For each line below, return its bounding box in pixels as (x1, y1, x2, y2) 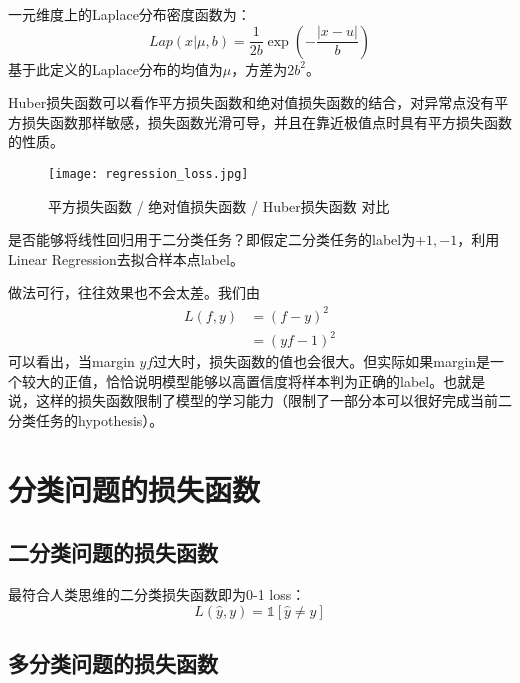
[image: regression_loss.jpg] (48, 166, 249, 181)
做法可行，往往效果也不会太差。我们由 (8, 282, 260, 303)
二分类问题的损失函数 (8, 537, 218, 568)
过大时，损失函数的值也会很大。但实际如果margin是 (153, 351, 491, 372)
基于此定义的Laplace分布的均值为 (8, 58, 223, 79)
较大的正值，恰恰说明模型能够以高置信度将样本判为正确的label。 (21, 370, 444, 391)
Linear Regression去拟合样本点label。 (8, 248, 244, 269)
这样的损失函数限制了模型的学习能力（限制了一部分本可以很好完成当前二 (35, 390, 512, 411)
